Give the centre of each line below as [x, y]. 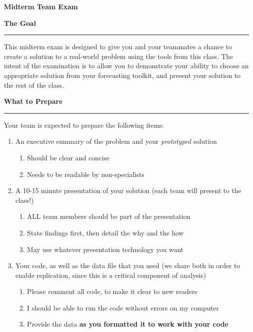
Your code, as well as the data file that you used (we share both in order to [128, 265]
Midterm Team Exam [41, 6]
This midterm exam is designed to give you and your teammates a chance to [118, 47]
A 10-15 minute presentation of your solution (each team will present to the [128, 190]
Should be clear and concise [68, 157]
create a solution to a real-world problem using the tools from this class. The [118, 56]
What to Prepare [33, 101]
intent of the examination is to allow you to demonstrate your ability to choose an [126, 66]
